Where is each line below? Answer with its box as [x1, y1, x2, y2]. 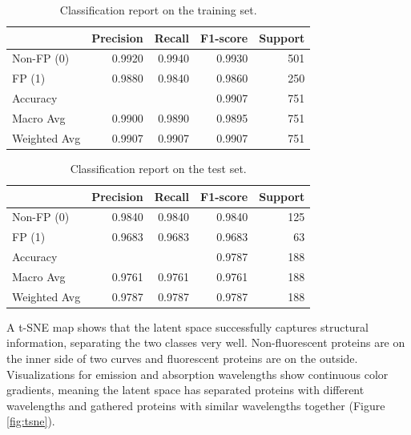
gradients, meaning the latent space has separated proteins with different [6, 381, 365, 398]
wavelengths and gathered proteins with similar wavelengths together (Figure [6, 397, 385, 413]
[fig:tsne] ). [6, 413, 55, 429]
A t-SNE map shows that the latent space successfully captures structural [6, 318, 369, 335]
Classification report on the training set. [59, 2, 257, 18]
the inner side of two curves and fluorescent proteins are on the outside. [6, 350, 358, 366]
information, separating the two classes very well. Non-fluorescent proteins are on [6, 334, 405, 351]
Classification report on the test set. [70, 159, 247, 176]
